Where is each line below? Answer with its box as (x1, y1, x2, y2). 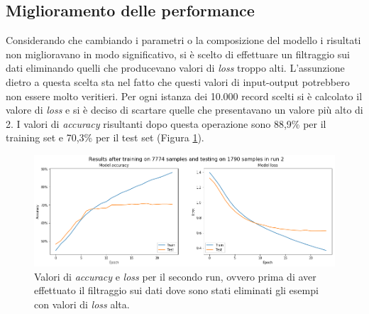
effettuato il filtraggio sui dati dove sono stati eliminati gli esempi (34, 283, 319, 298)
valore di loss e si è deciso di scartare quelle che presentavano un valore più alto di (6, 102, 363, 117)
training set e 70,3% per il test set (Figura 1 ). (6, 130, 204, 145)
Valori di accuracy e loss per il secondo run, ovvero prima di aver (34, 269, 316, 283)
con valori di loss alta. (34, 296, 130, 311)
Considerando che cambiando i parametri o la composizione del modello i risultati (6, 33, 361, 48)
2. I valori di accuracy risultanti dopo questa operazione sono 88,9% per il (6, 116, 326, 131)
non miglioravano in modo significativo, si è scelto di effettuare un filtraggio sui (6, 46, 350, 61)
